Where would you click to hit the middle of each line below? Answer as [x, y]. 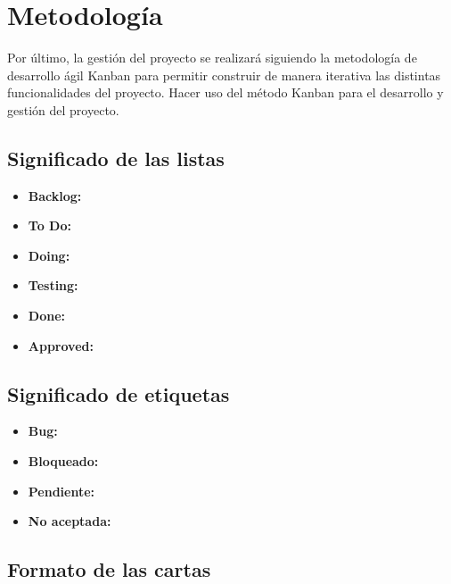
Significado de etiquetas [119, 393]
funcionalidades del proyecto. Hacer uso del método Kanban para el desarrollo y [225, 92]
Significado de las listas [116, 158]
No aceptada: [70, 521]
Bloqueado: [63, 461]
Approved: [61, 345]
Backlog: [55, 195]
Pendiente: [61, 491]
